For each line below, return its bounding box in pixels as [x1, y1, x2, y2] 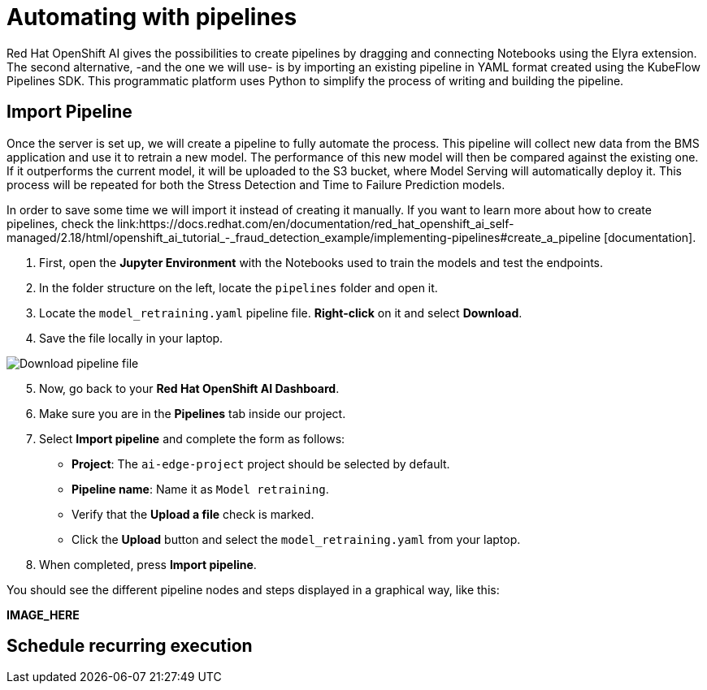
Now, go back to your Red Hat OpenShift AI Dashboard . [39, 381, 340, 395]
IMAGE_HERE [7, 607, 80, 622]
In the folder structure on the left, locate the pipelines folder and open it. [39, 280, 438, 295]
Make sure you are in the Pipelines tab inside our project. [39, 406, 346, 420]
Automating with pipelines [7, 3, 297, 31]
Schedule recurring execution [7, 636, 253, 657]
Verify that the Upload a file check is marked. [72, 507, 314, 521]
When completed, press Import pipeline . [39, 557, 257, 571]
